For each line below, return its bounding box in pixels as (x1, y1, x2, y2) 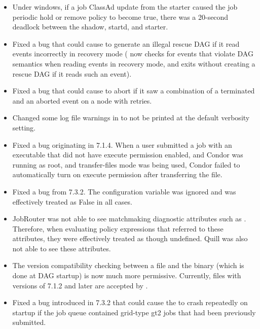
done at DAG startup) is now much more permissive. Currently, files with (12, 270, 241, 281)
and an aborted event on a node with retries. (12, 95, 152, 106)
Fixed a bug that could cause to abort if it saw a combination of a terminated (12, 85, 255, 96)
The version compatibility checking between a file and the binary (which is (12, 260, 244, 271)
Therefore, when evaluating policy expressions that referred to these (12, 223, 224, 234)
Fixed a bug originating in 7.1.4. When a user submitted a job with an (12, 139, 232, 150)
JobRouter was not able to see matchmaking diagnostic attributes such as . (12, 213, 246, 224)
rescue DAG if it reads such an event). (12, 68, 132, 79)
